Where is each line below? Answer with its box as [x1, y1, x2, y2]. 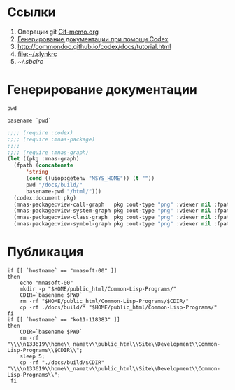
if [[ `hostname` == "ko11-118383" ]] [7, 316, 120, 323]
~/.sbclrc [17, 57, 43, 65]
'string [25, 169, 49, 176]
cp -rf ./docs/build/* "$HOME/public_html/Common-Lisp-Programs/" [20, 304, 218, 311]
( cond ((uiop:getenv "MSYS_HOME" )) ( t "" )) [25, 175, 155, 182]
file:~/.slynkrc [17, 50, 57, 58]
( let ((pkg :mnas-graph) [7, 155, 80, 162]
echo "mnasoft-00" [20, 279, 73, 286]
